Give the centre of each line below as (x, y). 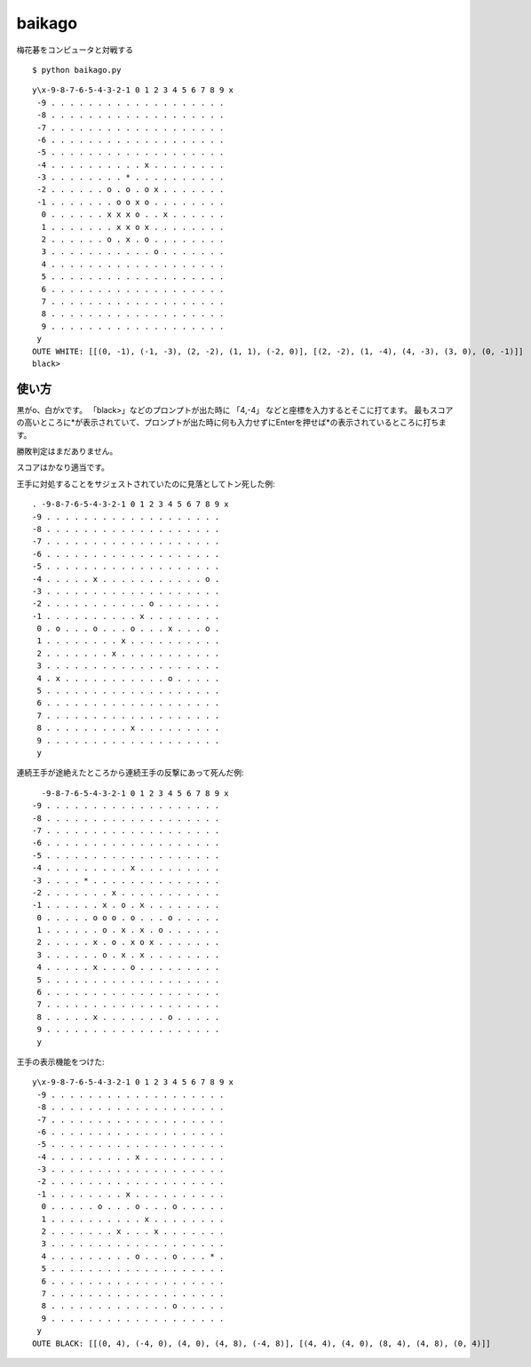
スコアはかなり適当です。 (63, 467)
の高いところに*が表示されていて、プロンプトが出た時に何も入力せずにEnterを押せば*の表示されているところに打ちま (232, 423)
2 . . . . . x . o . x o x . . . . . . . (128, 942)
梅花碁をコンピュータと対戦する (75, 50)
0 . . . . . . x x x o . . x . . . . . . (133, 215)
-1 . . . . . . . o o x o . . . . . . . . (131, 202)
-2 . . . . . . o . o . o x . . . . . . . (131, 190)
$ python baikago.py (77, 70)
